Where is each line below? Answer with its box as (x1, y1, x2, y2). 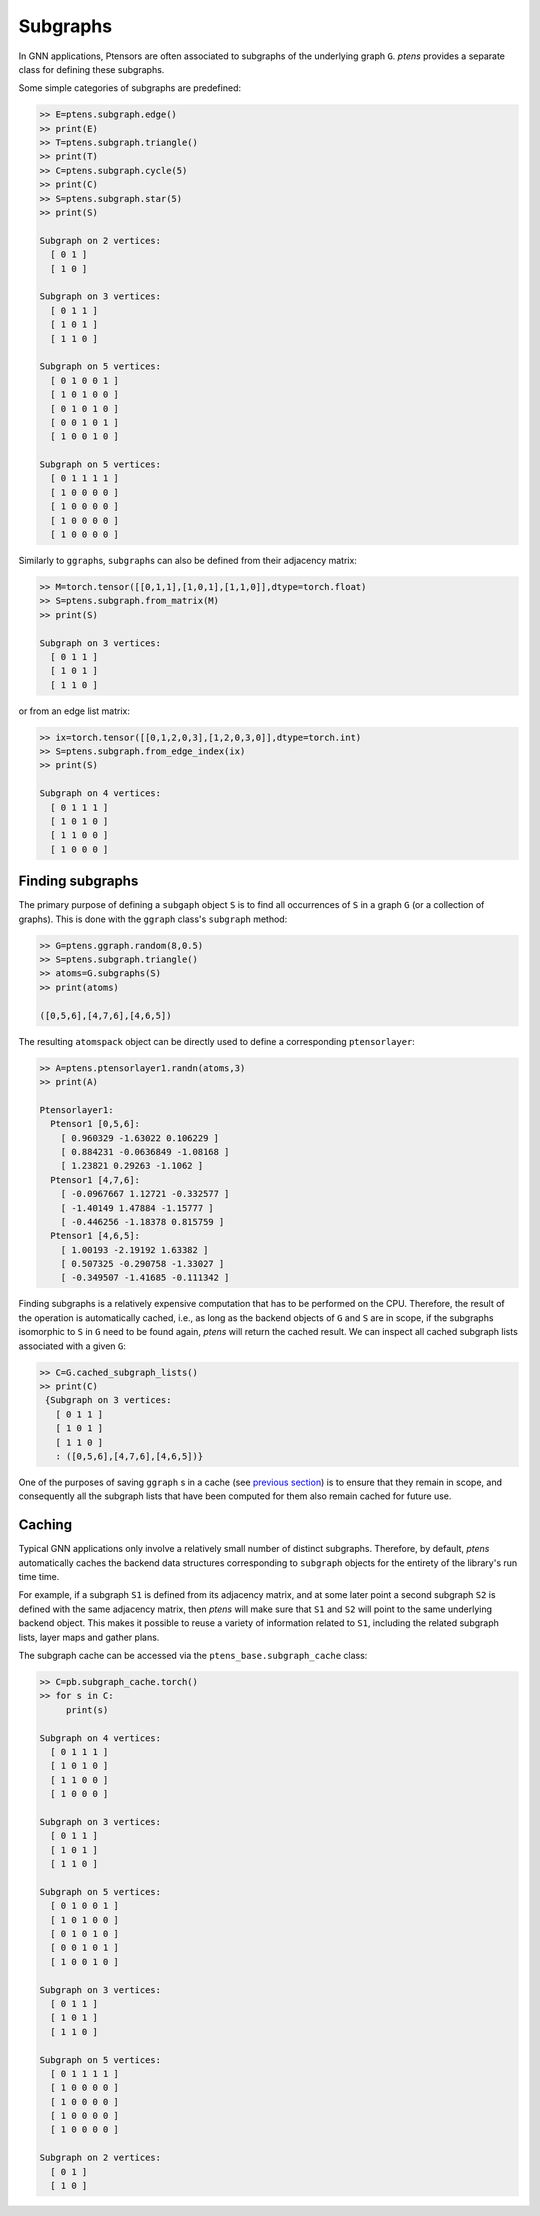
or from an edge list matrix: (18, 705, 130, 717)
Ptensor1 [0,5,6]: (50, 1118, 140, 1130)
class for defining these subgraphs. (18, 63, 165, 75)
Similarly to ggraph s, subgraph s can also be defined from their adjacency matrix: (18, 555, 357, 567)
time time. (18, 1571, 60, 1583)
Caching (18, 1516, 73, 1534)
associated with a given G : (18, 1340, 127, 1352)
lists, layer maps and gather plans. (18, 1631, 160, 1643)
